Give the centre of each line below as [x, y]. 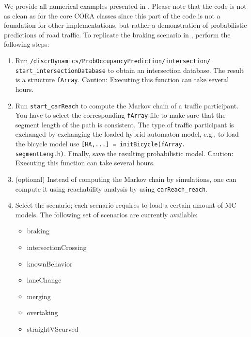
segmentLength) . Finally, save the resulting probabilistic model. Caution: [124, 153]
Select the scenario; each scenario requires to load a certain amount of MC [126, 205]
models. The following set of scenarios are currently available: [106, 214]
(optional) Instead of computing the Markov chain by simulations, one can [126, 179]
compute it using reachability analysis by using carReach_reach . [111, 188]
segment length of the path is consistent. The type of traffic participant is [125, 124]
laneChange [44, 280]
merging [39, 296]
